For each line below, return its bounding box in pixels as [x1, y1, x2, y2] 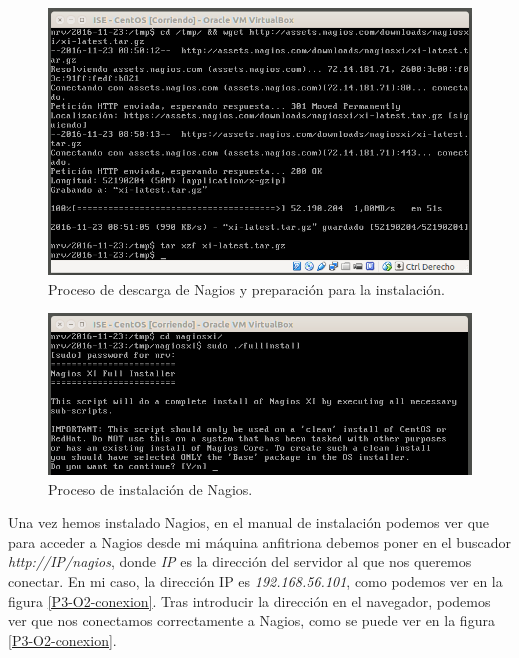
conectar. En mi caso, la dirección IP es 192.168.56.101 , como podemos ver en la [8, 570, 503, 591]
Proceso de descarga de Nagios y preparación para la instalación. [48, 278, 445, 299]
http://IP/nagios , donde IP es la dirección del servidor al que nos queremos [8, 551, 472, 572]
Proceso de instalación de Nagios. [48, 478, 253, 499]
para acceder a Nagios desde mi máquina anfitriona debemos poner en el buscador [8, 531, 511, 552]
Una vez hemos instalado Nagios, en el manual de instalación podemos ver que [8, 512, 490, 533]
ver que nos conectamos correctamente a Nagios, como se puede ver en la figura [8, 610, 495, 631]
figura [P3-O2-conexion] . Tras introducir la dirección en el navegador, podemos [8, 590, 491, 611]
